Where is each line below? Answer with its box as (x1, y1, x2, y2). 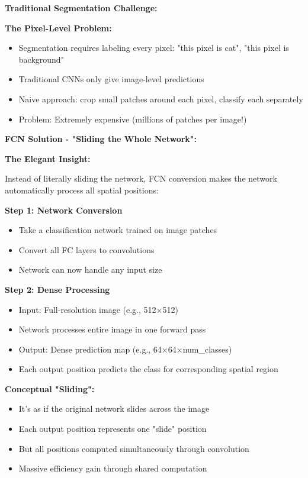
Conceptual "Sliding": (5, 382, 95, 395)
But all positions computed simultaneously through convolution (18, 442, 249, 454)
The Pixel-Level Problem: (5, 21, 112, 34)
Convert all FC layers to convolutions (18, 243, 155, 256)
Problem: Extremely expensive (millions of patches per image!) (18, 112, 247, 125)
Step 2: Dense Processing (5, 283, 110, 295)
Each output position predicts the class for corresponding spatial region (18, 363, 278, 375)
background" (18, 53, 64, 65)
